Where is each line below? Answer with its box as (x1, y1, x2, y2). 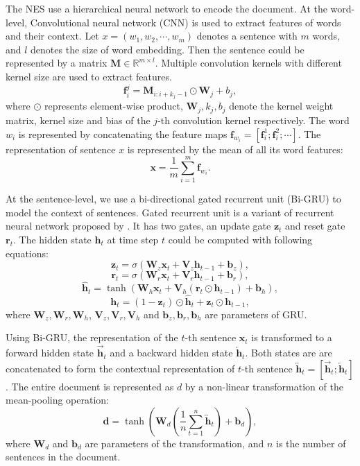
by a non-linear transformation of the (185, 379, 343, 393)
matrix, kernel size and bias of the (6, 112, 151, 127)
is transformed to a (251, 330, 332, 345)
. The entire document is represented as (6, 379, 174, 393)
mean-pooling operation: (6, 392, 110, 407)
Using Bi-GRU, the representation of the (6, 330, 178, 345)
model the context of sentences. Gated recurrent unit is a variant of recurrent (6, 205, 334, 219)
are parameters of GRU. (205, 307, 307, 321)
